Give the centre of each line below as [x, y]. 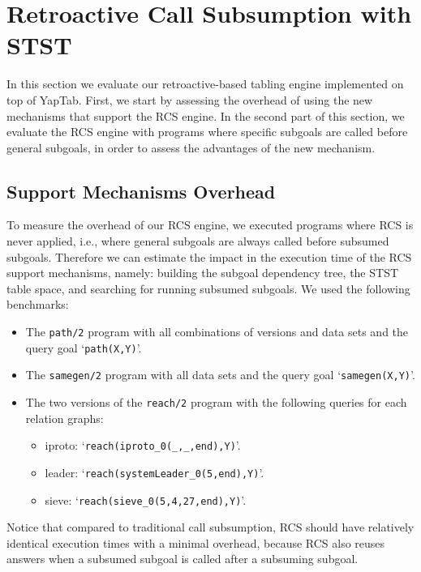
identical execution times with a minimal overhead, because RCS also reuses [196, 542]
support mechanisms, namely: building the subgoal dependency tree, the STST [203, 273]
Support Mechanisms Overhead [141, 191]
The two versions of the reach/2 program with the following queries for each [216, 402]
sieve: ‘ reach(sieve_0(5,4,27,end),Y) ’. [146, 499]
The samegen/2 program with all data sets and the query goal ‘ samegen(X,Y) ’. [220, 375]
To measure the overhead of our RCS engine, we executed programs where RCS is [210, 225]
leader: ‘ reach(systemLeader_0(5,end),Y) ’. [155, 472]
